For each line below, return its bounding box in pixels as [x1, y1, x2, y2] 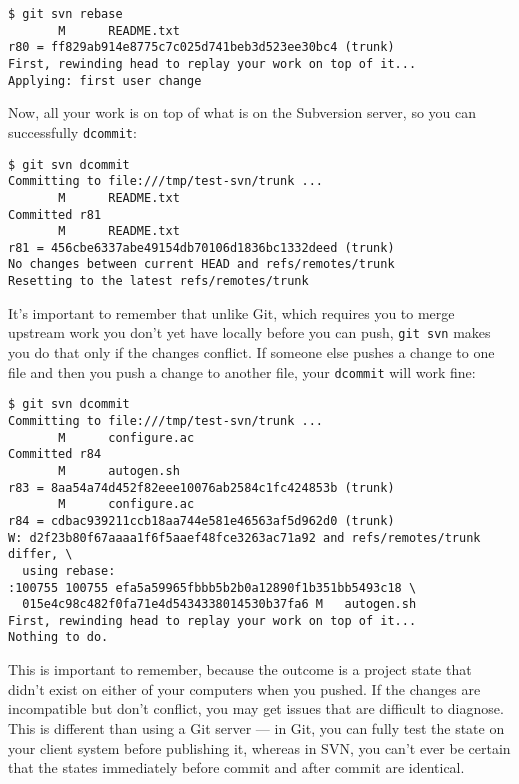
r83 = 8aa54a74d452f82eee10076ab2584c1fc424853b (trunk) [8, 480, 395, 495]
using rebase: [22, 563, 116, 578]
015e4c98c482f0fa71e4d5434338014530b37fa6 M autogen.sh [22, 597, 417, 612]
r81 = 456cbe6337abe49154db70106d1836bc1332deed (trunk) [8, 240, 395, 255]
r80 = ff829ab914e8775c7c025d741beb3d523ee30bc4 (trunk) [8, 40, 395, 55]
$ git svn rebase [8, 7, 123, 21]
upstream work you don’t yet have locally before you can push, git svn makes [8, 322, 491, 343]
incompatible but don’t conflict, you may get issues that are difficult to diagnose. [8, 698, 504, 719]
